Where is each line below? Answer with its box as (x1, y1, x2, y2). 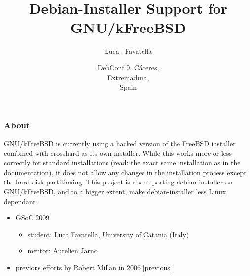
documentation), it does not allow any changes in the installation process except (4, 167, 247, 177)
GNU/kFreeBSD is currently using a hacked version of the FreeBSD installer (4, 138, 236, 148)
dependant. (4, 196, 37, 206)
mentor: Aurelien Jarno (27, 245, 98, 256)
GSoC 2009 (15, 213, 50, 223)
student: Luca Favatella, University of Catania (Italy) (27, 229, 189, 239)
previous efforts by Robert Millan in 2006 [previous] (15, 262, 172, 272)
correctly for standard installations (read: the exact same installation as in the (4, 157, 241, 168)
